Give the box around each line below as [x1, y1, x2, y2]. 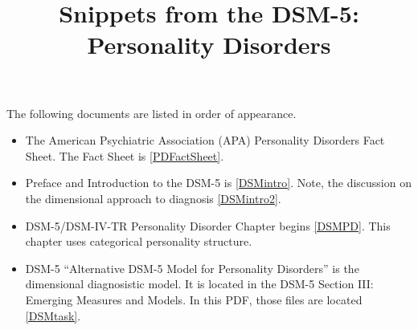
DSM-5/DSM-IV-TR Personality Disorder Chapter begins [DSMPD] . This [25, 217, 391, 234]
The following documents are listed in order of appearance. [6, 104, 297, 121]
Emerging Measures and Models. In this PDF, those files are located [25, 291, 363, 308]
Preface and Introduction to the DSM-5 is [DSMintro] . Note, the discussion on [25, 174, 412, 191]
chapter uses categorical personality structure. [25, 233, 252, 250]
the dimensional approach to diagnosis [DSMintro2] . [25, 189, 281, 206]
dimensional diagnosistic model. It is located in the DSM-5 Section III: [25, 275, 374, 292]
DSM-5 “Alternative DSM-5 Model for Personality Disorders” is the [25, 259, 359, 276]
